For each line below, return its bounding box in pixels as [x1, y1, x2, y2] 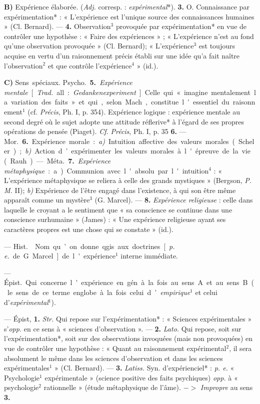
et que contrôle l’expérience [47, 60, 132, 70]
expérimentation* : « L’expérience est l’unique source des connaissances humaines [4, 11, 254, 21]
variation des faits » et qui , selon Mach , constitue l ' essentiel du [10, 96, 229, 107]
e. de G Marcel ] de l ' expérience [4, 250, 115, 261]
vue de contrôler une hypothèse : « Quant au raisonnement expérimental [4, 343, 226, 353]
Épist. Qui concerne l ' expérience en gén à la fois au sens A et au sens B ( [4, 277, 254, 287]
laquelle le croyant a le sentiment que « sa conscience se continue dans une [4, 204, 232, 214]
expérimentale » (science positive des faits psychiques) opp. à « [44, 372, 238, 382]
